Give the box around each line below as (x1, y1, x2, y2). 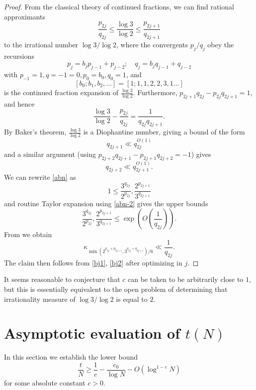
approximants (4, 11, 45, 21)
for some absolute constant (4, 377, 85, 388)
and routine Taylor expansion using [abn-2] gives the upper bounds (4, 198, 208, 208)
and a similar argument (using (4, 149, 96, 159)
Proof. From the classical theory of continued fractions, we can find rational (4, 1, 234, 11)
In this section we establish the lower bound (4, 352, 138, 362)
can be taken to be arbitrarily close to (127, 274, 244, 284)
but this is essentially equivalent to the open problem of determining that (4, 284, 228, 294)
